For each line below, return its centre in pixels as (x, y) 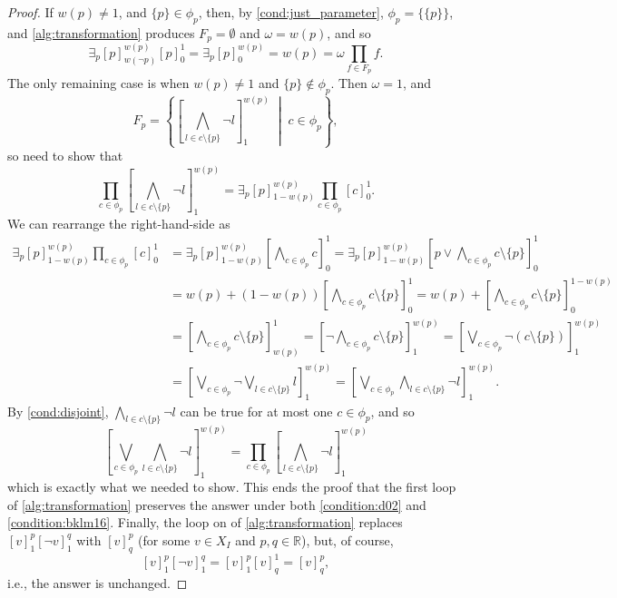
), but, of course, (348, 539)
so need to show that (65, 156)
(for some (164, 539)
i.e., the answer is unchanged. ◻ (98, 582)
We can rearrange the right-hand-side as (119, 223)
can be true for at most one (256, 411)
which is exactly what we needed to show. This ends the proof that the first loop (232, 487)
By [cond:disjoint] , (58, 411)
